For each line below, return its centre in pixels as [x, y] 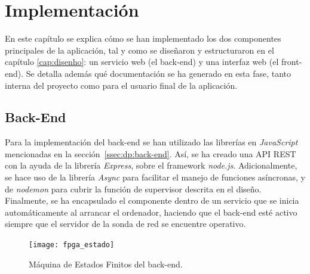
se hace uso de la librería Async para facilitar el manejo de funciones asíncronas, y [155, 177]
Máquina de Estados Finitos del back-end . [106, 264]
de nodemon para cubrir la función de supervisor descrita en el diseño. [133, 189]
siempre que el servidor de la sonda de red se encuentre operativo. [125, 224]
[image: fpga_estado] [72, 245]
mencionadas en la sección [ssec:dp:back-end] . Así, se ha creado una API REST [151, 153]
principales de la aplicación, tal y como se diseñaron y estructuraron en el [139, 50]
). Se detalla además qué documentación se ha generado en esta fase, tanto [154, 73]
